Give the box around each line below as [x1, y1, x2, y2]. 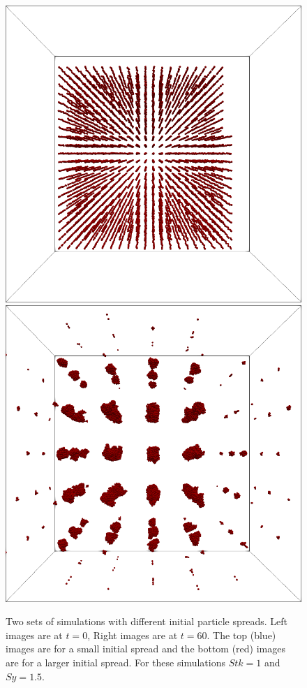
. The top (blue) [207, 627, 276, 642]
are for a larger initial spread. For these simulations [6, 655, 225, 670]
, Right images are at [87, 627, 178, 642]
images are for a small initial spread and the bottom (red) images [6, 641, 286, 656]
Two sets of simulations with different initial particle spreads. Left [6, 614, 288, 629]
